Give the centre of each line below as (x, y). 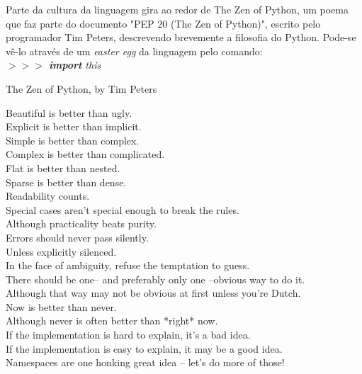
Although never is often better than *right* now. (112, 321)
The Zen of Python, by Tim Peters (81, 88)
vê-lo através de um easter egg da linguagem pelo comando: (134, 51)
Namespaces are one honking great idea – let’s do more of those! (145, 362)
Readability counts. (48, 196)
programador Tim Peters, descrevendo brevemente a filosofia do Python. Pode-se (181, 37)
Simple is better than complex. (73, 140)
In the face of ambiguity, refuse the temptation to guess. (128, 265)
